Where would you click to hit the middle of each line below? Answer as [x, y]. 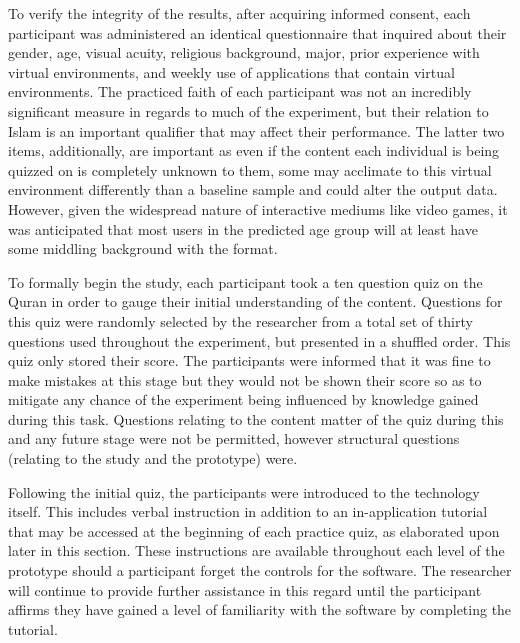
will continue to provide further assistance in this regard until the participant [245, 589]
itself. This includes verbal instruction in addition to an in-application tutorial [248, 511]
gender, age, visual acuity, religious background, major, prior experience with [244, 52]
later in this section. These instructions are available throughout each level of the [256, 550]
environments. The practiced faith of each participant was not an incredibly [240, 91]
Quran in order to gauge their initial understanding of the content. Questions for [255, 301]
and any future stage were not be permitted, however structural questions [234, 438]
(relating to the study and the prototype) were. [153, 458]
